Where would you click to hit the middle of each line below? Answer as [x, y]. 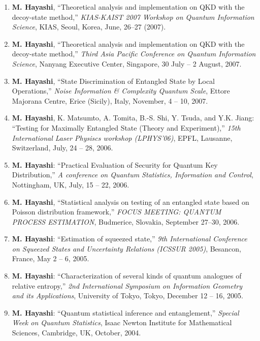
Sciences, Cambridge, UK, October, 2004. [76, 333]
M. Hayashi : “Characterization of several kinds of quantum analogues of [127, 276]
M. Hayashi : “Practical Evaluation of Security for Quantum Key [115, 164]
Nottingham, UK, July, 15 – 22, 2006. [71, 184]
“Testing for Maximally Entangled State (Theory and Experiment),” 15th [126, 127]
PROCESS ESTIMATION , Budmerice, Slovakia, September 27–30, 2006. [126, 221]
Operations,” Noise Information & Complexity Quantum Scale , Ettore [121, 91]
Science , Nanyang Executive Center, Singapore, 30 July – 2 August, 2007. [127, 63]
